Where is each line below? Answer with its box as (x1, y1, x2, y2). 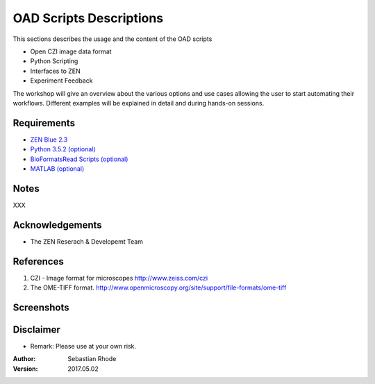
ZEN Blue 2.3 (30, 135, 68, 144)
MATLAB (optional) (30, 164, 85, 173)
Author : (12, 355, 36, 363)
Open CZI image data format (30, 47, 112, 56)
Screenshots (12, 301, 69, 313)
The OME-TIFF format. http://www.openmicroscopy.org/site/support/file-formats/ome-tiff (30, 283, 287, 292)
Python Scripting (30, 57, 78, 65)
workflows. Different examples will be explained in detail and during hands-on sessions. (12, 99, 265, 107)
